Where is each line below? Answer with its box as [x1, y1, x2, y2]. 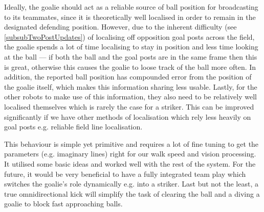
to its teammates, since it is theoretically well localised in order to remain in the [4, 11, 256, 22]
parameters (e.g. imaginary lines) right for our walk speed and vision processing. [4, 148, 256, 159]
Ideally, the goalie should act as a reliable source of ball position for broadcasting [4, 2, 258, 12]
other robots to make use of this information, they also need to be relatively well [4, 91, 257, 102]
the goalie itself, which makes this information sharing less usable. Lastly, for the [4, 81, 257, 92]
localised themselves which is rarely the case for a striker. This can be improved [4, 101, 254, 112]
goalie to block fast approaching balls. [4, 198, 123, 209]
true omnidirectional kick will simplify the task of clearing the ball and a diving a [4, 188, 260, 199]
